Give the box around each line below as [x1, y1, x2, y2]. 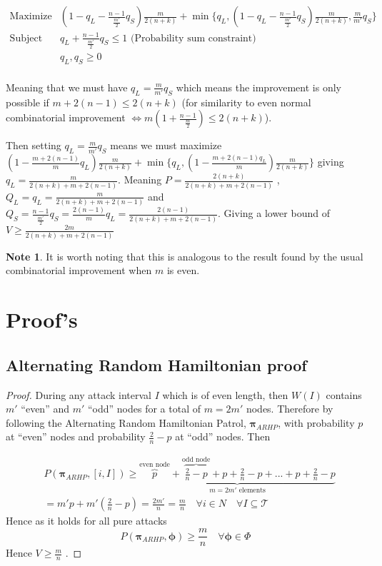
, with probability [278, 415, 355, 430]
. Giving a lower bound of [218, 206, 330, 221]
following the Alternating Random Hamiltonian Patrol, [6, 415, 246, 430]
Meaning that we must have [6, 79, 128, 94]
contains [326, 387, 362, 402]
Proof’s [6, 305, 78, 334]
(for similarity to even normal [181, 94, 311, 109]
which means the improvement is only [176, 79, 341, 94]
